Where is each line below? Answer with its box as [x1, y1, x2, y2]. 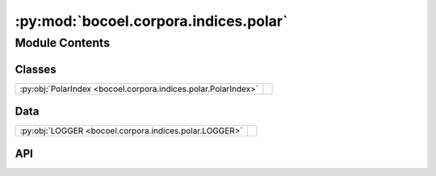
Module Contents [15, 36, 111, 50]
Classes [15, 62, 57, 76]
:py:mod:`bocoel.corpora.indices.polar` [15, 12, 288, 30]
